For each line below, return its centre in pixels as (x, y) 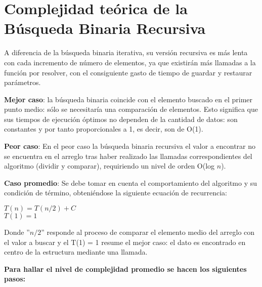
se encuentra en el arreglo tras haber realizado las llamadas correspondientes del (128, 156)
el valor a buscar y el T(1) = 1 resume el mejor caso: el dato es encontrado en (125, 242)
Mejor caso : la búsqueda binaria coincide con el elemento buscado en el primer (128, 99)
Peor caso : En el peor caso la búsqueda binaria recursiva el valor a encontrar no (130, 146)
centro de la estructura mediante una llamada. (76, 252)
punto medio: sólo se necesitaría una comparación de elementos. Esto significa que (131, 109)
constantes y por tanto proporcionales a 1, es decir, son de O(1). (104, 129)
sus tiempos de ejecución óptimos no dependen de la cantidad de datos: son (121, 119)
